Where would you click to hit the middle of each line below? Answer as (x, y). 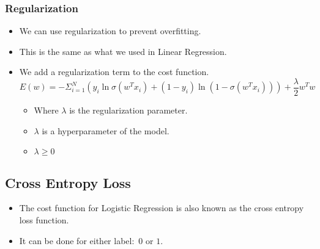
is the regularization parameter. (128, 110)
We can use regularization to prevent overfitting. (110, 31)
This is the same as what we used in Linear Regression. (123, 51)
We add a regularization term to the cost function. (114, 72)
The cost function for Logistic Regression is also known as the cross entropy (162, 208)
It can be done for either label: (77, 240)
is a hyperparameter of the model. (106, 130)
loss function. (44, 220)
